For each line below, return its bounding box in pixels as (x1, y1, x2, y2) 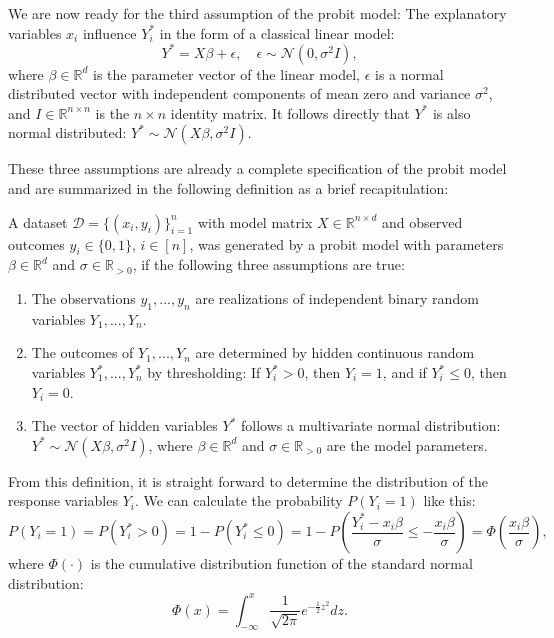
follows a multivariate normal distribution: (241, 415, 501, 436)
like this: (423, 490, 476, 511)
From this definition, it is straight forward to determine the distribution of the (8, 470, 488, 491)
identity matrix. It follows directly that (170, 102, 410, 123)
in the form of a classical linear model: (159, 22, 395, 43)
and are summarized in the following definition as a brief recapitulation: (8, 178, 449, 199)
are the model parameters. (326, 434, 488, 455)
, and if (382, 362, 427, 383)
